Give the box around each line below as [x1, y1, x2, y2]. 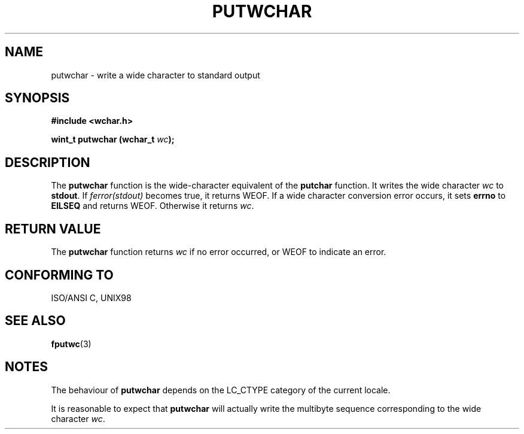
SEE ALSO [5, 313, 66, 329]
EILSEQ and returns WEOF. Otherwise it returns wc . [51, 201, 254, 211]
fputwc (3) [51, 338, 92, 349]
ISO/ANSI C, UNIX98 [51, 292, 132, 303]
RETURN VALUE [5, 221, 101, 236]
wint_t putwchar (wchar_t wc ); [51, 134, 175, 145]
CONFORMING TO [5, 267, 114, 283]
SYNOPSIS [5, 90, 70, 106]
